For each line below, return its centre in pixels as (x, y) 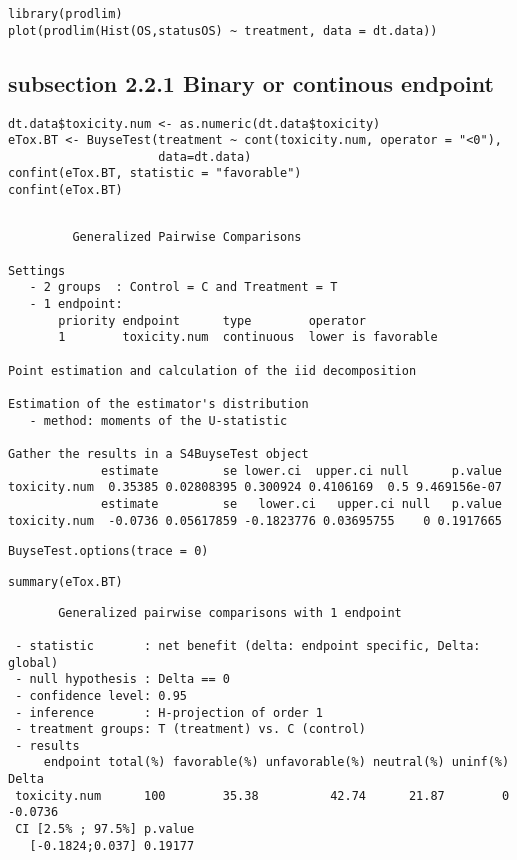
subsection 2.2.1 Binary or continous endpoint (251, 82)
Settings (37, 270)
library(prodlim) (65, 14)
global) (33, 662)
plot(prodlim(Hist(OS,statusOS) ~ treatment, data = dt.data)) (223, 30)
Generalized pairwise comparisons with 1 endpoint (230, 612)
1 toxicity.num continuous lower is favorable (248, 337)
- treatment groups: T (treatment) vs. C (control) (190, 729)
